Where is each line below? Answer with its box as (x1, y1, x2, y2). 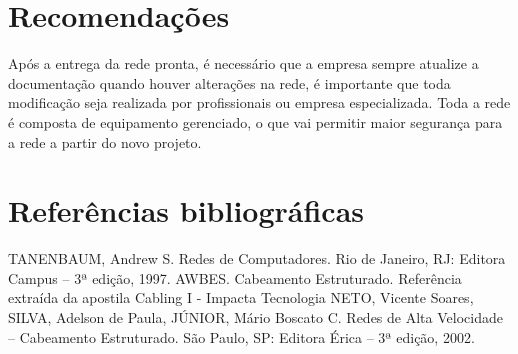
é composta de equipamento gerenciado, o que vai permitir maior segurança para (8, 111, 503, 132)
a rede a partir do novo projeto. (8, 131, 202, 152)
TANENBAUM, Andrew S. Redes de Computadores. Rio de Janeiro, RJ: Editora (8, 248, 506, 269)
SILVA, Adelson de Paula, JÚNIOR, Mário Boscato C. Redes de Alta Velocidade (8, 307, 503, 327)
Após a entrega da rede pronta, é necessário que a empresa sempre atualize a (8, 53, 479, 74)
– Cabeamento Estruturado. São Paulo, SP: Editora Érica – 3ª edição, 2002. (8, 326, 475, 347)
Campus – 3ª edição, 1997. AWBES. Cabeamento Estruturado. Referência (8, 267, 462, 288)
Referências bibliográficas (8, 190, 365, 231)
